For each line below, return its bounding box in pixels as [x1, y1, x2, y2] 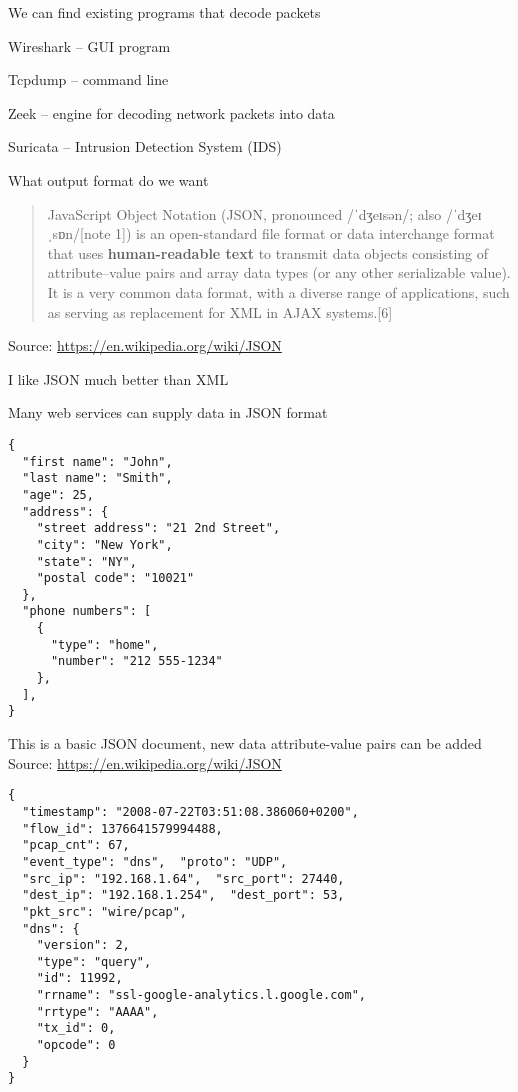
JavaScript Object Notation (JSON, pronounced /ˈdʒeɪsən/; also [47, 203, 442, 224]
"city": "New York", [36, 537, 173, 552]
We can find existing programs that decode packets [8, 2, 321, 22]
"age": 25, [22, 487, 94, 502]
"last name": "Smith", [22, 471, 173, 486]
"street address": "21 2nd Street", [36, 521, 281, 536]
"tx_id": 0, [36, 1021, 116, 1036]
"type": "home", [50, 637, 159, 652]
